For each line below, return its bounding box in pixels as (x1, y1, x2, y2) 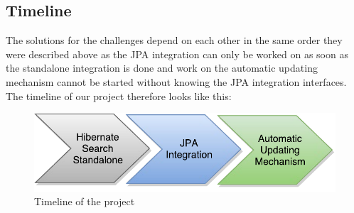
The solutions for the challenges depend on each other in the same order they (6, 33, 343, 48)
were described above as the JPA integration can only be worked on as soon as (6, 46, 348, 61)
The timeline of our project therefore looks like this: (6, 88, 232, 103)
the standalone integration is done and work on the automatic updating (6, 60, 318, 75)
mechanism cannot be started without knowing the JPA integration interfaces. (6, 74, 347, 89)
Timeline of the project (34, 194, 135, 209)
